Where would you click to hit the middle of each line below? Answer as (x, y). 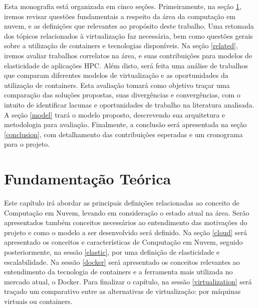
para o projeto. (27, 144)
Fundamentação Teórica (88, 179)
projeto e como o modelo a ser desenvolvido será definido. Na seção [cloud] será (126, 232)
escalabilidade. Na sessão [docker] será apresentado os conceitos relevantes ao (122, 262)
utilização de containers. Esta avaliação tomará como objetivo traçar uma (117, 85)
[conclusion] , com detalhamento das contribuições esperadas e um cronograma (123, 134)
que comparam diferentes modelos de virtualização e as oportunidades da (116, 75)
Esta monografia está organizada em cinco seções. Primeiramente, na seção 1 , (123, 6)
